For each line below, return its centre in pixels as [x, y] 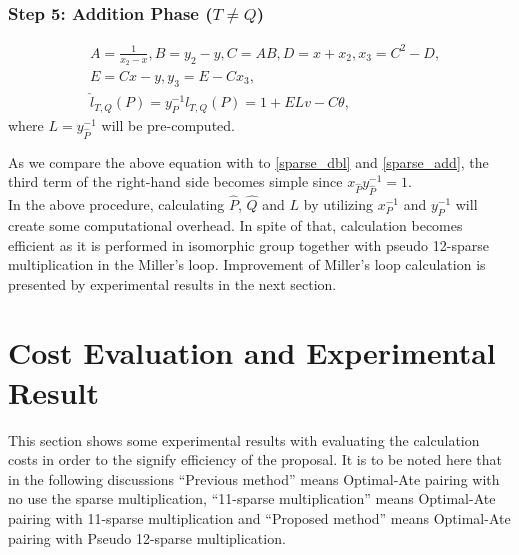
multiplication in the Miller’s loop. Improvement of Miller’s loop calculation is [247, 264]
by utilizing [338, 204]
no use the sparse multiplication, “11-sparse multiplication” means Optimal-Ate [252, 498]
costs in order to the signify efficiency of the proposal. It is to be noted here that [255, 459]
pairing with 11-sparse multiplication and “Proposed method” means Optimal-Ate [259, 517]
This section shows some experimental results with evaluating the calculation [244, 439]
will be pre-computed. [168, 124]
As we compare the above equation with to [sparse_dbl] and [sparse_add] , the [248, 161]
